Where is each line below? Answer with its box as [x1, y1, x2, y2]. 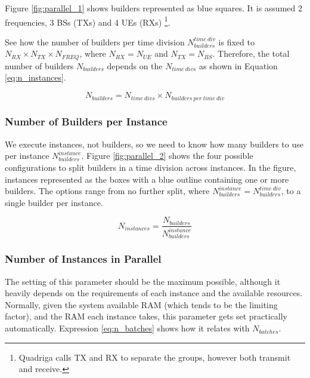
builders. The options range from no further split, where [5, 185, 210, 197]
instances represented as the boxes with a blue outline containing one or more [5, 173, 289, 185]
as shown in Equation [199, 59, 278, 72]
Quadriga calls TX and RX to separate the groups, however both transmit [18, 351, 291, 363]
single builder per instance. [5, 196, 103, 208]
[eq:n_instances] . [5, 71, 66, 84]
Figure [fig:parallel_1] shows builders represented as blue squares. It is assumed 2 [5, 2, 302, 14]
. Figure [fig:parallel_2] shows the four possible [81, 149, 253, 162]
